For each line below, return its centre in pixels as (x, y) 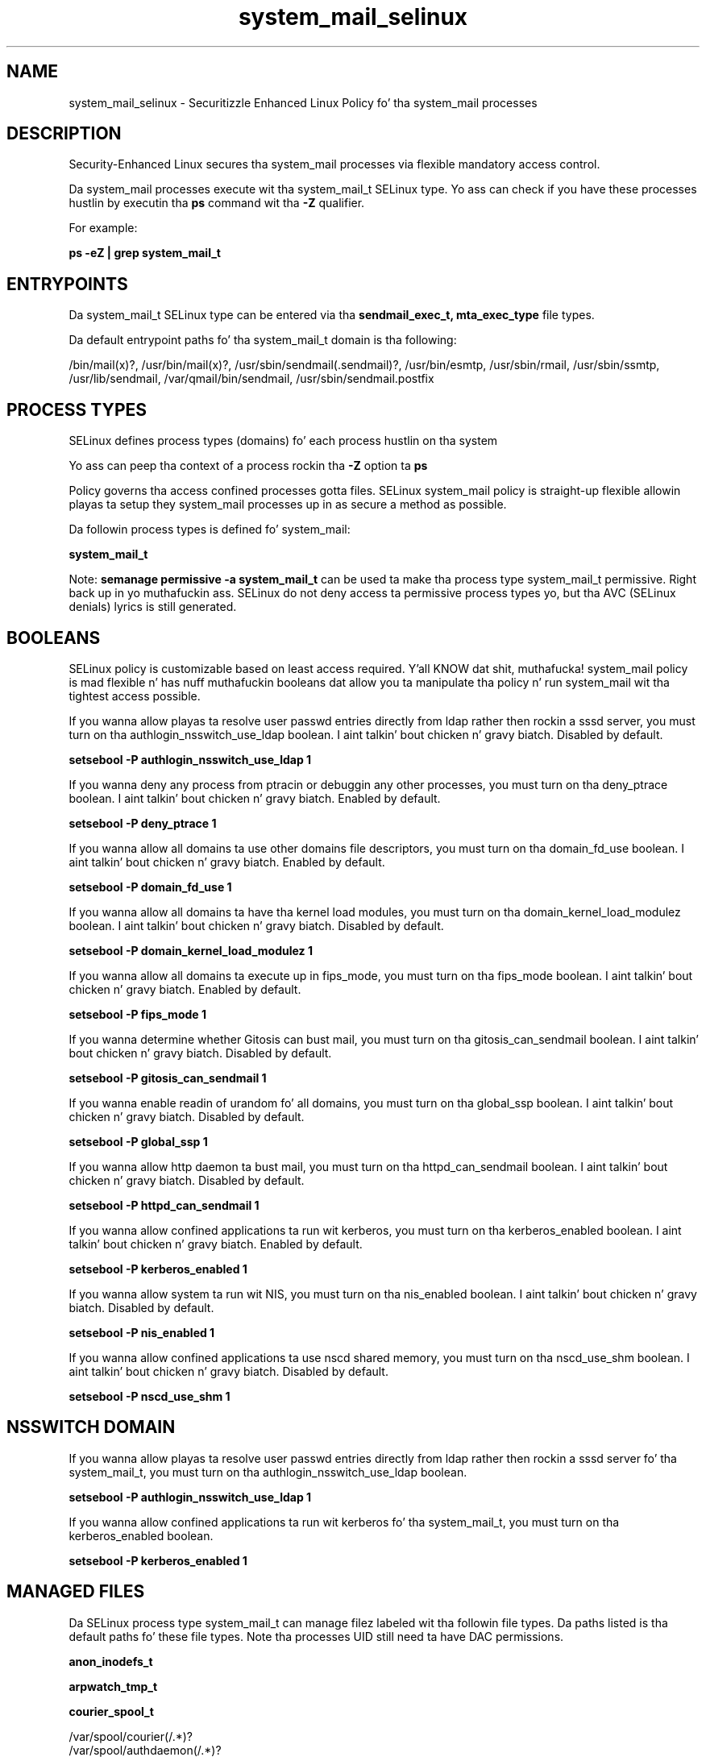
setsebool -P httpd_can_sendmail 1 (164, 1205)
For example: (103, 228)
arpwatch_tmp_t (113, 1686)
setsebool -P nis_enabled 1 (142, 1332)
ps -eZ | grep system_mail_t (145, 253)
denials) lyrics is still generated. (153, 607)
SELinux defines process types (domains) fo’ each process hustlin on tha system (283, 441)
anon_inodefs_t (111, 1661)
